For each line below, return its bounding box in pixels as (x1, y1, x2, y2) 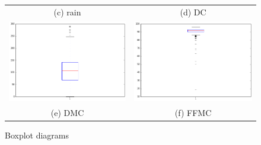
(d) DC (180, 5, 206, 18)
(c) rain (53, 5, 81, 18)
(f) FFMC (174, 107, 212, 119)
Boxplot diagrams (5, 129, 69, 141)
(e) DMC (50, 107, 84, 119)
